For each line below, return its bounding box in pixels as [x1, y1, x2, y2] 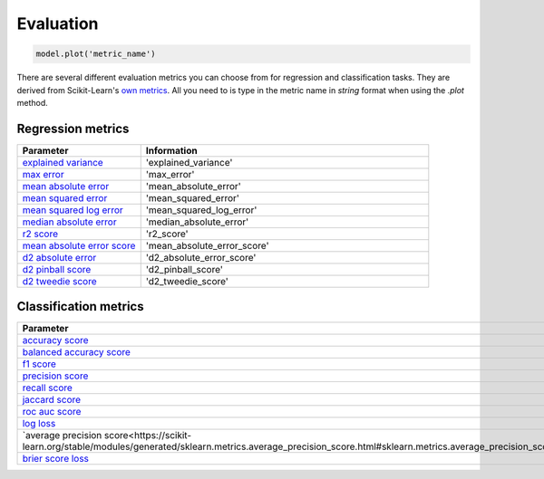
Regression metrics [16, 120, 130, 136]
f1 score [22, 358, 56, 370]
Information [145, 144, 199, 157]
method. [16, 97, 49, 108]
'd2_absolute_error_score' [145, 251, 257, 263]
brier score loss [22, 453, 90, 465]
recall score [22, 381, 73, 394]
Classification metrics [16, 299, 144, 314]
